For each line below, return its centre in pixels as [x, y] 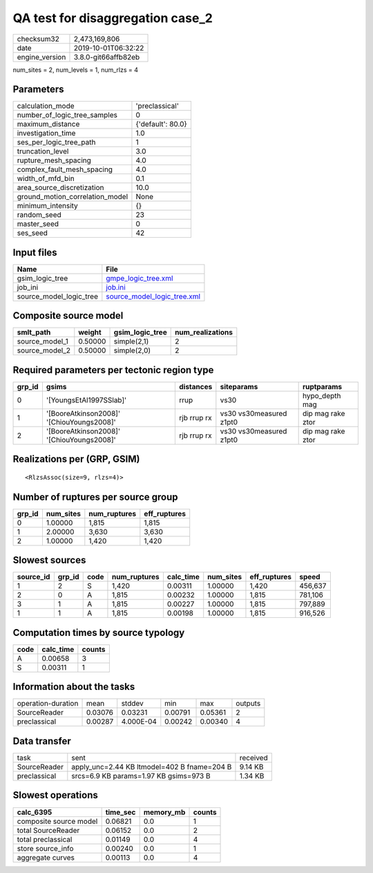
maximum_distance [48, 124]
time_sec [121, 812]
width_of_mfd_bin [46, 178]
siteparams [239, 387]
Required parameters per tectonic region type [113, 370]
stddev [133, 704]
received [254, 758]
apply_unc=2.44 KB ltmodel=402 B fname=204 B [152, 767]
